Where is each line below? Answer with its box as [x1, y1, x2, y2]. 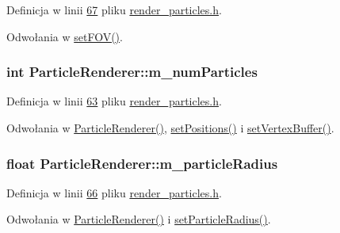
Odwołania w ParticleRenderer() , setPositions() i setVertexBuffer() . [6, 120, 334, 136]
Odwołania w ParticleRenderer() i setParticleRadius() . [6, 211, 271, 227]
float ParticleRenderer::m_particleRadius [6, 153, 278, 173]
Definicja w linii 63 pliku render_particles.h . [6, 93, 222, 109]
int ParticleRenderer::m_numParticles [6, 62, 258, 82]
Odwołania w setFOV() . [6, 28, 123, 44]
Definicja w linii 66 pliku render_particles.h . [6, 184, 222, 201]
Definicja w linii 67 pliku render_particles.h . [6, 2, 222, 17]
